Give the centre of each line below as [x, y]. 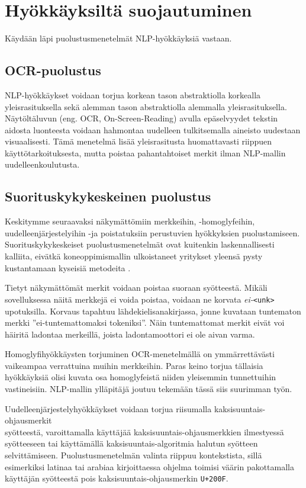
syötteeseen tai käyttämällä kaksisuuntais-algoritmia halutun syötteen [131, 443]
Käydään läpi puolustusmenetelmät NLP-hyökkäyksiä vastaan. [118, 38]
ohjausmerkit [28, 420]
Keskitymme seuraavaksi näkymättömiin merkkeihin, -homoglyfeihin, [130, 221]
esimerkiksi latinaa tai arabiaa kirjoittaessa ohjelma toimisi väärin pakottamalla [150, 466]
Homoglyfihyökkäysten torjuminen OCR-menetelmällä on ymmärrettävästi [140, 354]
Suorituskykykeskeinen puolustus [108, 196]
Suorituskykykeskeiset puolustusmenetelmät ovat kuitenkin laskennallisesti [140, 244]
